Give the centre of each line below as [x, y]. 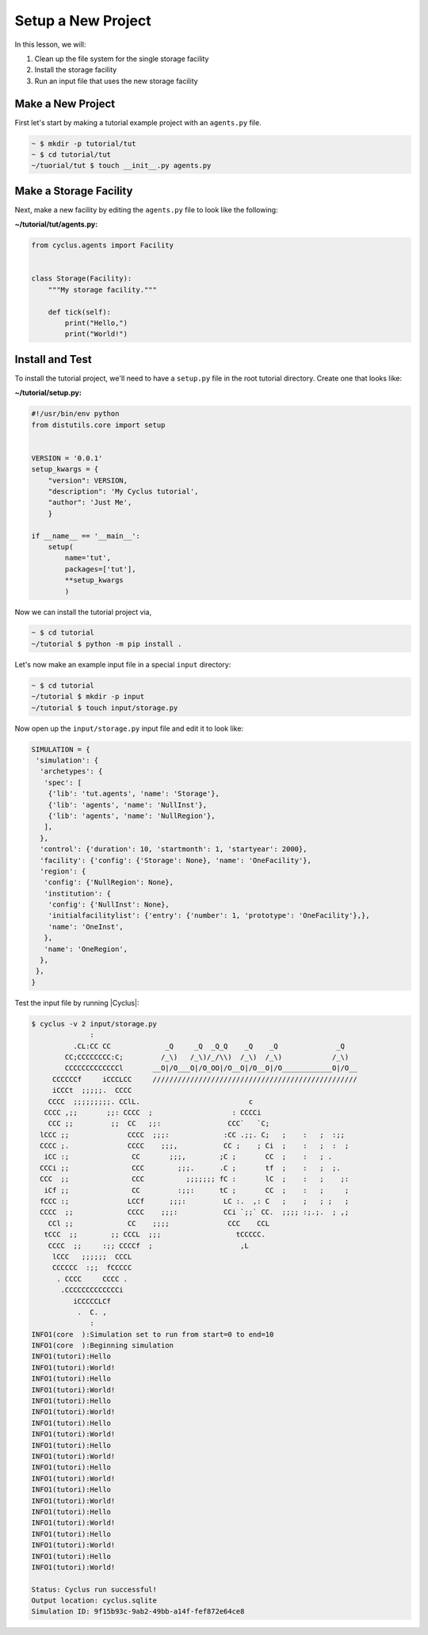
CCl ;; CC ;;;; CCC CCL [159, 1223]
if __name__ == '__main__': [86, 536]
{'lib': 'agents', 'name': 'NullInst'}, [128, 805]
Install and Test [53, 359]
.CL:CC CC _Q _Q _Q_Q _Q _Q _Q [208, 1046]
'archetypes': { [71, 772]
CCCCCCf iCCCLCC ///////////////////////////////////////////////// [205, 1079]
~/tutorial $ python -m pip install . [107, 644]
